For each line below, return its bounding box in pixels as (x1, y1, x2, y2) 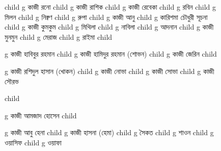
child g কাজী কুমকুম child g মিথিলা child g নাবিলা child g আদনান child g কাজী (5, 21, 214, 32)
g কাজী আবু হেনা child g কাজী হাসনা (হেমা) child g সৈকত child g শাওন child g (5, 127, 214, 138)
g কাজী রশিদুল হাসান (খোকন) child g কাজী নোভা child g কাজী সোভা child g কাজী (5, 65, 214, 76)
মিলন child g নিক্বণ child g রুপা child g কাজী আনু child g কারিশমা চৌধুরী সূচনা (5, 11, 208, 22)
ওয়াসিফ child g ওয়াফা (5, 137, 62, 147)
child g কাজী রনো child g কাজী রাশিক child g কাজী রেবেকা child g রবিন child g (5, 2, 216, 12)
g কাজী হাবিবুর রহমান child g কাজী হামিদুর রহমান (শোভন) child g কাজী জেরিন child (5, 48, 217, 59)
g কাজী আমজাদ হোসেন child (5, 110, 77, 120)
